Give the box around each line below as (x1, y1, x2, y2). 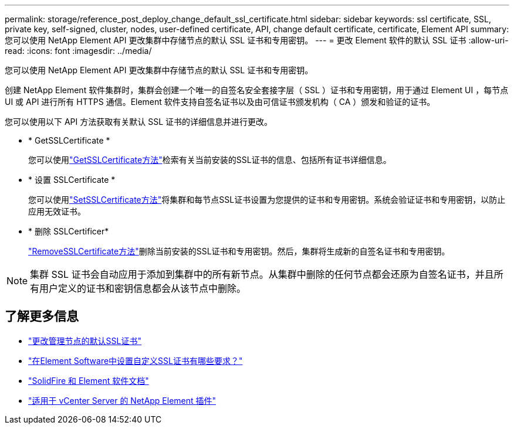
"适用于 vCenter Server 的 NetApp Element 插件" (28, 395, 217, 406)
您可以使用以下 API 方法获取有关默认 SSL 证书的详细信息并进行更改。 (5, 117, 272, 127)
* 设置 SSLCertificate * (28, 175, 116, 185)
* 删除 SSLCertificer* (28, 226, 109, 236)
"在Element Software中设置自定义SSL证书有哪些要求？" (28, 355, 243, 366)
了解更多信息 (5, 309, 79, 324)
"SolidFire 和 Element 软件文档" (28, 375, 149, 386)
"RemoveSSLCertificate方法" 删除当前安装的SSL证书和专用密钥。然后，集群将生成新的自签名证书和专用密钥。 (28, 246, 450, 256)
